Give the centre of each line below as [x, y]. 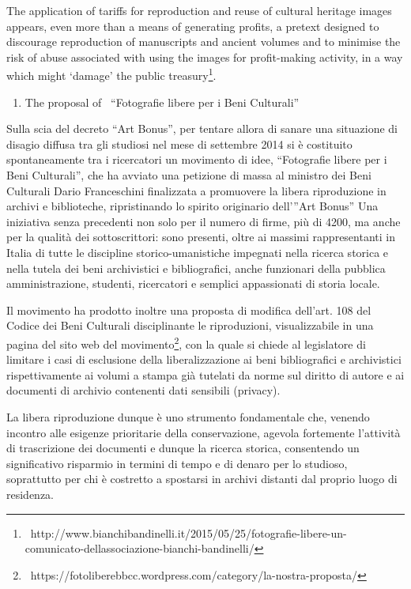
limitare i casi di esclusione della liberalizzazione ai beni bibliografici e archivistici [204, 359]
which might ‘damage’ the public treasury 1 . [111, 74]
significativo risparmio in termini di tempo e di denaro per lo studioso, [177, 463]
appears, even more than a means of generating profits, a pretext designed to [193, 26]
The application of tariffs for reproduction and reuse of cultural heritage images [199, 10]
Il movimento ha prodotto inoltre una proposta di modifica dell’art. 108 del [189, 310]
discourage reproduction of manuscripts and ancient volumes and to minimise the [204, 42]
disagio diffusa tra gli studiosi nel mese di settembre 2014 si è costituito [179, 143]
